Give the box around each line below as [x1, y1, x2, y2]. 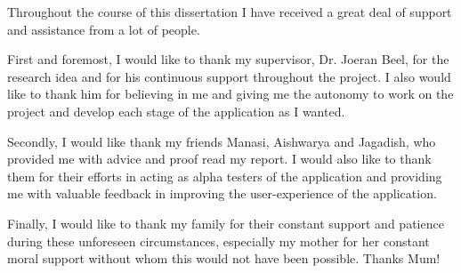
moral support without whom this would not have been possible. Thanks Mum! [7, 249, 441, 268]
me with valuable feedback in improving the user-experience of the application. [7, 184, 437, 203]
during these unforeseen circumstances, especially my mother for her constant [7, 231, 430, 250]
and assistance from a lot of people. [7, 20, 200, 38]
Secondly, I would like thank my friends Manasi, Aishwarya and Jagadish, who [7, 132, 436, 150]
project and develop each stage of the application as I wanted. [7, 101, 345, 120]
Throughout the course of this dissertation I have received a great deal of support [7, 3, 452, 20]
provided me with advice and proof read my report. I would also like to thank [7, 149, 432, 168]
